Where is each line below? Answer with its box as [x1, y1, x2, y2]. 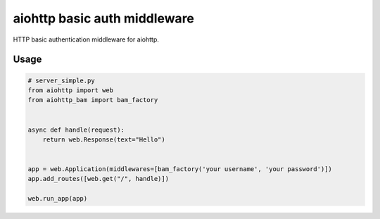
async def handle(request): [27, 125, 125, 134]
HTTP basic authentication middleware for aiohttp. [13, 35, 160, 44]
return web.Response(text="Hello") [42, 135, 165, 144]
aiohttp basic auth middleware [13, 11, 195, 26]
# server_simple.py [27, 76, 95, 85]
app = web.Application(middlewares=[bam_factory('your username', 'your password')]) [27, 165, 332, 173]
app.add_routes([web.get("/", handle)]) [27, 175, 169, 183]
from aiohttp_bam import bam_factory [27, 96, 158, 104]
